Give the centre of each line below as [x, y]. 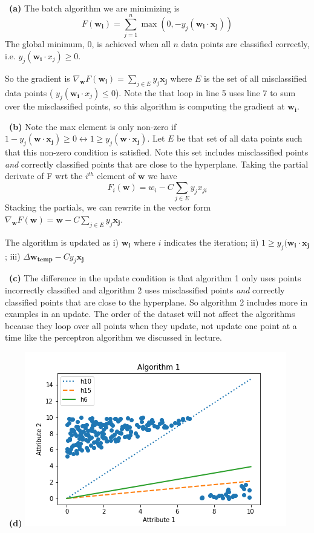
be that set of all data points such [240, 138]
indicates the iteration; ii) [211, 242]
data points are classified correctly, [245, 44]
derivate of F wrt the [44, 176]
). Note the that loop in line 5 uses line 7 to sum [205, 92]
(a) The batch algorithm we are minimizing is [94, 8]
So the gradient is [38, 78]
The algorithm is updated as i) [62, 242]
